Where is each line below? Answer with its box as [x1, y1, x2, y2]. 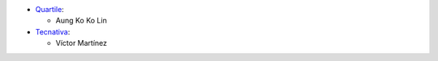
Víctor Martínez [55, 39, 108, 48]
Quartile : [35, 5, 64, 14]
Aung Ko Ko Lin [55, 16, 107, 26]
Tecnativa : [35, 26, 71, 36]
